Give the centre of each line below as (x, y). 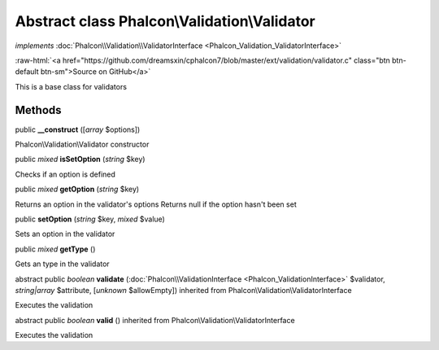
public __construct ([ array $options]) (78, 129)
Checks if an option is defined (65, 174)
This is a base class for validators (71, 86)
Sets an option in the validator (65, 234)
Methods (38, 110)
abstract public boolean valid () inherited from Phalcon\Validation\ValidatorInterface (155, 320)
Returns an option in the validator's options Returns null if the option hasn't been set (156, 204)
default (27, 72)
